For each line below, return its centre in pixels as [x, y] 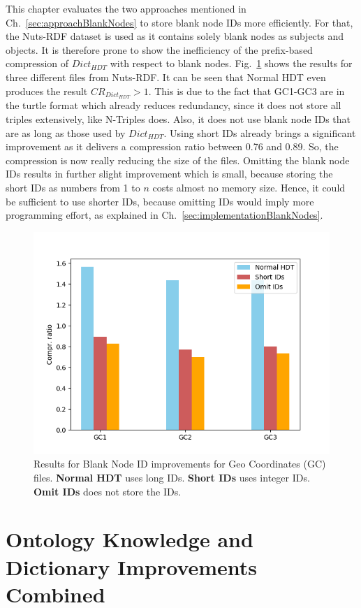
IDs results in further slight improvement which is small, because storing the [169, 174]
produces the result [47, 91]
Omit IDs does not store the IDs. [108, 491]
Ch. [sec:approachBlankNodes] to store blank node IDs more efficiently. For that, [179, 22]
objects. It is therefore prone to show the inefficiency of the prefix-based [159, 49]
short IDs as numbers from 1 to [73, 187]
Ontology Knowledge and [130, 539]
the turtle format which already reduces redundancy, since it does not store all [174, 105]
